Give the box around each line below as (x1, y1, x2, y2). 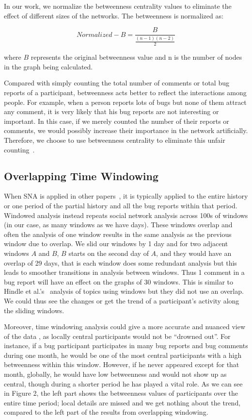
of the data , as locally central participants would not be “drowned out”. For (4, 331, 231, 341)
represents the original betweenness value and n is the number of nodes (31, 52, 242, 62)
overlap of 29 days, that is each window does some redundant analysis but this (4, 257, 237, 268)
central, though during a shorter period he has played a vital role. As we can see (4, 378, 243, 388)
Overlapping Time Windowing (4, 168, 159, 183)
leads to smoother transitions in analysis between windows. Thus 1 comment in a (4, 267, 245, 277)
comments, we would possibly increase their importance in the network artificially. (4, 125, 248, 135)
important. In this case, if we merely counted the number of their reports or (4, 116, 229, 126)
